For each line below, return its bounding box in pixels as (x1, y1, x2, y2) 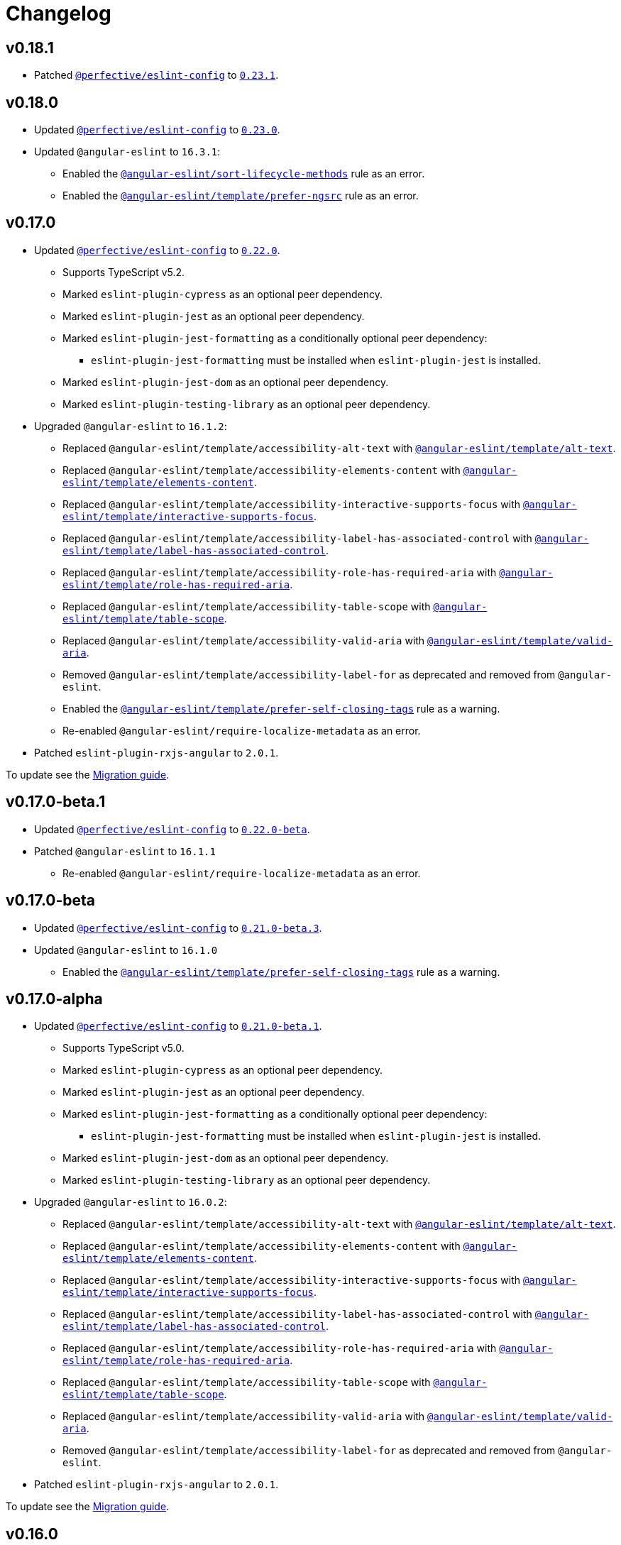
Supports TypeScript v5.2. (62, 265, 185, 278)
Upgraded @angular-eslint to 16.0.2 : (34, 1196, 227, 1209)
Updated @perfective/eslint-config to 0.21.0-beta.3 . (34, 921, 322, 934)
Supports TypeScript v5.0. (62, 1042, 185, 1055)
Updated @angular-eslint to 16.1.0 (34, 943, 218, 956)
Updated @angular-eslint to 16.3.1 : (34, 145, 221, 158)
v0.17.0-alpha (6, 989, 103, 1008)
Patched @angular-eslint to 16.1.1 (34, 845, 216, 857)
